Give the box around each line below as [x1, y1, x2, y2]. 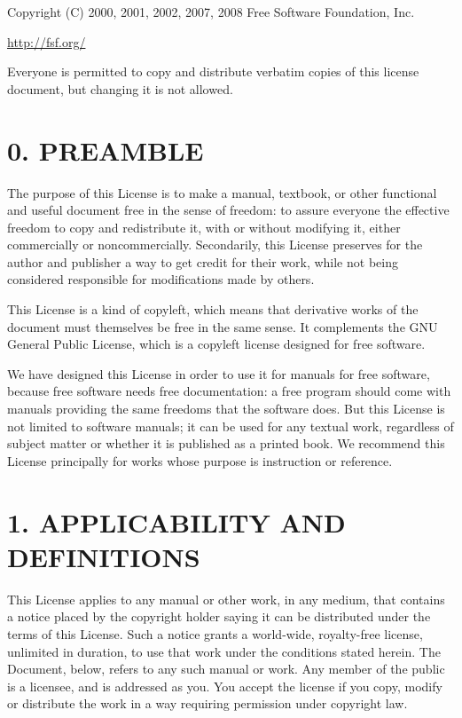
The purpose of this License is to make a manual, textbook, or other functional [7, 183, 437, 201]
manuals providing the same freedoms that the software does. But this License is [7, 399, 445, 418]
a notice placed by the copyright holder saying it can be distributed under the [7, 607, 431, 626]
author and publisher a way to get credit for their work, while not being [7, 252, 398, 271]
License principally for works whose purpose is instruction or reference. [7, 451, 393, 469]
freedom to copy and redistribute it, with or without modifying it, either [7, 217, 401, 236]
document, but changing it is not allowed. [7, 79, 233, 98]
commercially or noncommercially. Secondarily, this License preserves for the [7, 235, 423, 254]
